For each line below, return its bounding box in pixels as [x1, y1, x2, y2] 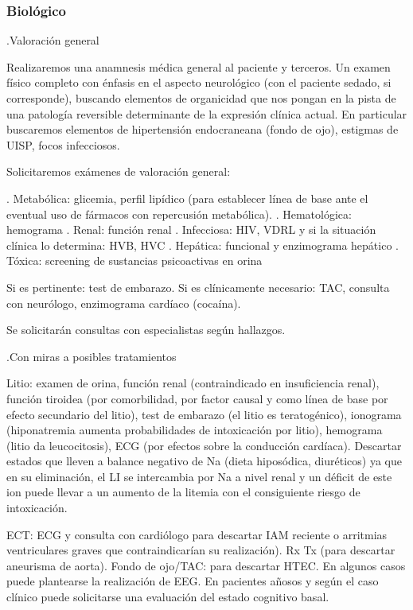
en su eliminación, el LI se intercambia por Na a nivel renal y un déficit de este [6, 468, 392, 484]
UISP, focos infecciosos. [6, 136, 120, 153]
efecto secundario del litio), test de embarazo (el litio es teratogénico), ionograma [6, 406, 402, 422]
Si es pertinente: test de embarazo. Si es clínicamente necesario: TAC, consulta [6, 278, 390, 295]
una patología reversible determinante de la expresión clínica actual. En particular [6, 105, 407, 122]
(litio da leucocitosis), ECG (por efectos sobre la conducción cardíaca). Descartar [6, 437, 402, 453]
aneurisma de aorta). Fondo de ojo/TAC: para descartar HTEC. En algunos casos [6, 557, 406, 573]
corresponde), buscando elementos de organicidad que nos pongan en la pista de [6, 90, 396, 106]
